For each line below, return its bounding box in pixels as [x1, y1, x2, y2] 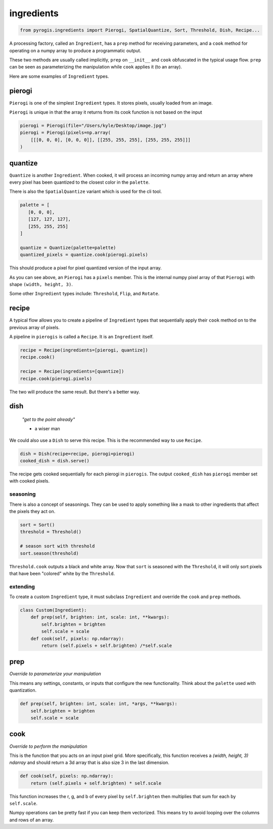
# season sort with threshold [20, 543, 95, 549]
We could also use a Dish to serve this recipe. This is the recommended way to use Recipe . [9, 437, 202, 443]
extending [9, 583, 35, 590]
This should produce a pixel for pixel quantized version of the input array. [9, 265, 162, 271]
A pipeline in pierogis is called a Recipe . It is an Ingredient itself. [9, 333, 154, 339]
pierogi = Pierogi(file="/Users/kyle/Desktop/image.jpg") [20, 122, 167, 128]
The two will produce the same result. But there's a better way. [9, 389, 140, 395]
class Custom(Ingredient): [20, 607, 87, 613]
